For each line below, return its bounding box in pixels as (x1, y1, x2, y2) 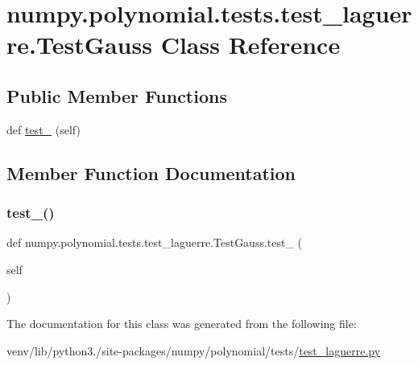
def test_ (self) (6, 121, 81, 137)
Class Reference (160, 28, 341, 61)
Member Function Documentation (6, 160, 296, 185)
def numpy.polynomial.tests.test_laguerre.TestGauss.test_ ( (6, 234, 303, 251)
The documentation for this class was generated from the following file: (6, 315, 357, 332)
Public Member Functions (6, 83, 227, 108)
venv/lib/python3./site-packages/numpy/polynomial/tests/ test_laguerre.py (6, 342, 381, 359)
